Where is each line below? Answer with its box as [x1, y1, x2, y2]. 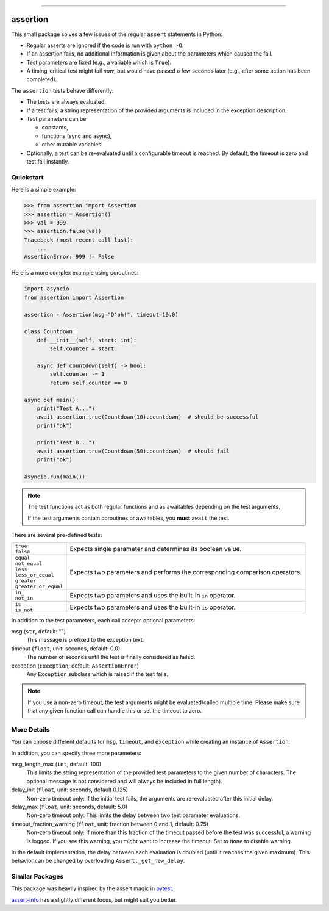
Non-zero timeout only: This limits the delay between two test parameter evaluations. [26, 812, 241, 819]
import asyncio [24, 286, 69, 292]
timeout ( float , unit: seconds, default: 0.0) [11, 644, 121, 652]
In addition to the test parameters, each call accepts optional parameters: [11, 616, 196, 624]
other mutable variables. [41, 141, 103, 148]
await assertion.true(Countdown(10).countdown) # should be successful [37, 414, 259, 420]
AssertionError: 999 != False [24, 253, 115, 261]
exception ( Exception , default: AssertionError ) [11, 662, 140, 669]
